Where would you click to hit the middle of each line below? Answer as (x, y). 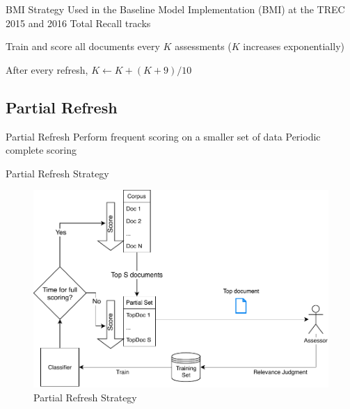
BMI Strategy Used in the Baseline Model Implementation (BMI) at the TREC (175, 9)
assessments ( (203, 46)
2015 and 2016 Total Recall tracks (78, 23)
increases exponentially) (294, 46)
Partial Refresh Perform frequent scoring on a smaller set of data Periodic (163, 136)
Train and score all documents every (83, 46)
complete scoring (41, 150)
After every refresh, (47, 69)
